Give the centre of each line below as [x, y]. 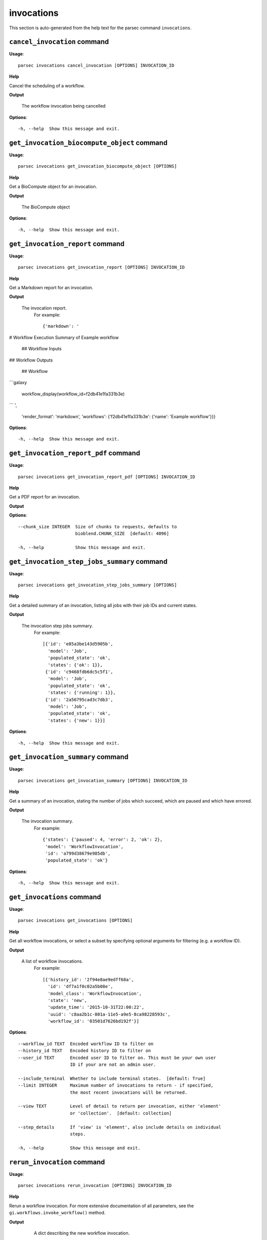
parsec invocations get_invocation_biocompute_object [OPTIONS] [98, 166]
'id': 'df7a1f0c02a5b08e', [80, 987]
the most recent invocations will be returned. [129, 1092]
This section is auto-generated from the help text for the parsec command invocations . [100, 28]
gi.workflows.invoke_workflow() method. [57, 1213]
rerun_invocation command [57, 1162]
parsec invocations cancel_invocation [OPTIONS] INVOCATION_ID [96, 65]
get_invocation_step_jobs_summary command [88, 561]
